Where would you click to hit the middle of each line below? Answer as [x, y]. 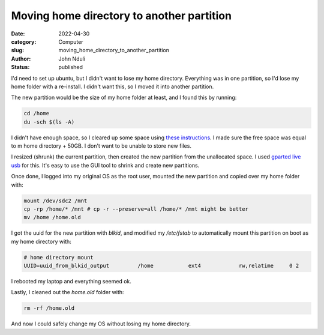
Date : [18, 34]
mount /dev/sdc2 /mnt [55, 201]
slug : [17, 50]
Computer [71, 41]
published [71, 67]
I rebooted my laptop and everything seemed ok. [71, 282]
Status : [20, 67]
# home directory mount [59, 257]
